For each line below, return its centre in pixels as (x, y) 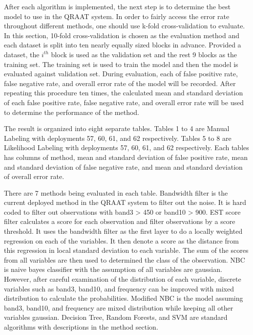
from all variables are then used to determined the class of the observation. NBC (125, 259)
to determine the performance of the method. (72, 112)
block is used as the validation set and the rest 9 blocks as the (144, 54)
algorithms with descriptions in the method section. (81, 327)
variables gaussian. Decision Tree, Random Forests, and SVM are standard (116, 317)
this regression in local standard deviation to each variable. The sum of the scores (126, 250)
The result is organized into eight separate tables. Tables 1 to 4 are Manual (117, 128)
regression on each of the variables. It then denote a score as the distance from (121, 240)
